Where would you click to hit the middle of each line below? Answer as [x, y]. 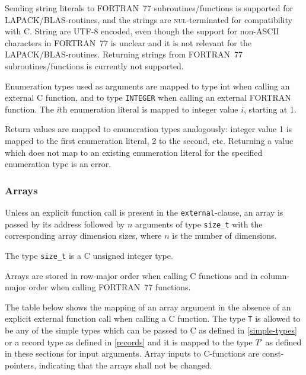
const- [273, 353]
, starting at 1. [270, 109]
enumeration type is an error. [58, 164]
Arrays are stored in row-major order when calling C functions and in [131, 275]
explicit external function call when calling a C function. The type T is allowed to [153, 318]
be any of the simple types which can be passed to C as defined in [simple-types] [151, 330]
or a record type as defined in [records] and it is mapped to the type [129, 342]
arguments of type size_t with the [199, 224]
